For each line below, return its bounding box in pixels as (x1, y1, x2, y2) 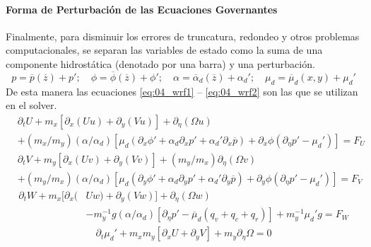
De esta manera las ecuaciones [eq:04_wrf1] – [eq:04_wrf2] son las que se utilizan (6, 84, 358, 98)
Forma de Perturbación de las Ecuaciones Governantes (6, 1, 278, 16)
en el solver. (6, 98, 57, 113)
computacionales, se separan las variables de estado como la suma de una (6, 42, 323, 57)
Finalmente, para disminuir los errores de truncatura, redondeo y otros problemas (6, 28, 360, 43)
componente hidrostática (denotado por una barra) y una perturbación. (6, 56, 315, 71)
